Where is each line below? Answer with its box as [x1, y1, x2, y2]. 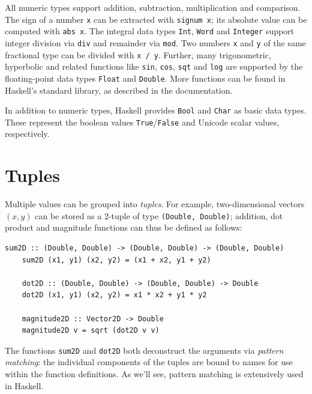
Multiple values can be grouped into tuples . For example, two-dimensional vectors [5, 198, 305, 210]
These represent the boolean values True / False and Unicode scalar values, [5, 115, 280, 128]
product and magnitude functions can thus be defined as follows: [5, 221, 242, 234]
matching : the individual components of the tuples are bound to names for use [5, 356, 293, 368]
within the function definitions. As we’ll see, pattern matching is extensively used [5, 368, 304, 380]
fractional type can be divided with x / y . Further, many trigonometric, [5, 48, 271, 61]
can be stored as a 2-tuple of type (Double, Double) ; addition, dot [35, 209, 283, 222]
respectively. [5, 127, 50, 140]
